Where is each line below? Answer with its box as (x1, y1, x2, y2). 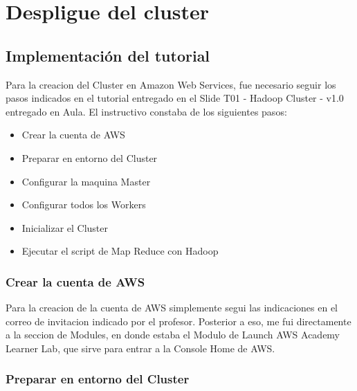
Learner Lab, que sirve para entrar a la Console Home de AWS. (6, 340, 275, 355)
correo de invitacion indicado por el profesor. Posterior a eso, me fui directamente (6, 313, 351, 328)
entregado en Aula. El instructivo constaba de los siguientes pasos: (6, 104, 287, 118)
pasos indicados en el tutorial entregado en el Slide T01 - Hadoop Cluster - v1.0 (6, 91, 344, 105)
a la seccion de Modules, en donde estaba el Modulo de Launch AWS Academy (6, 327, 340, 342)
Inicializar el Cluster (21, 220, 109, 235)
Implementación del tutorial (6, 44, 210, 66)
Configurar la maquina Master (21, 174, 151, 188)
